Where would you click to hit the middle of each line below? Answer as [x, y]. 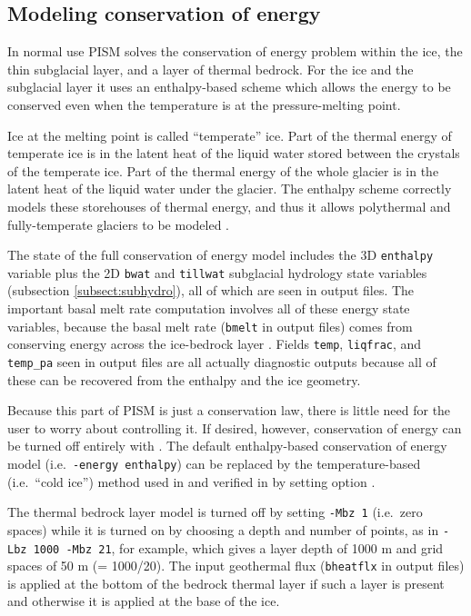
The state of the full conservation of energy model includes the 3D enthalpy [220, 255]
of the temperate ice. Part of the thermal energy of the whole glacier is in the [223, 170]
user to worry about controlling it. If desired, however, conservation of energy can [235, 427]
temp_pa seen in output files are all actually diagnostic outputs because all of [222, 361]
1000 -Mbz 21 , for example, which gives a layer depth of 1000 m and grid [238, 547]
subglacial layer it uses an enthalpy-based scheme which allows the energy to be [229, 87]
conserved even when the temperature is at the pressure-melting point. [204, 104]
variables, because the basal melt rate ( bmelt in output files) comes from [210, 326]
